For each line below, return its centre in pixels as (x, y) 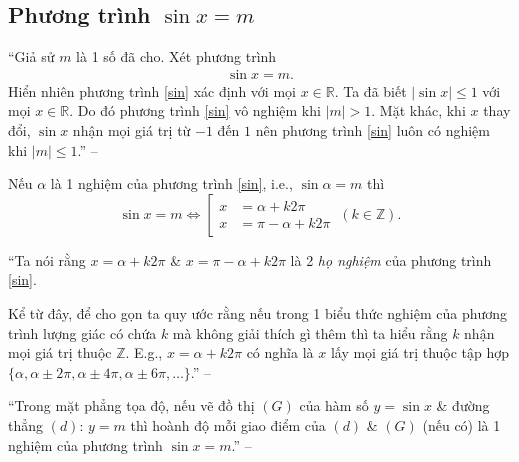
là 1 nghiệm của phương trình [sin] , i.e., (171, 183)
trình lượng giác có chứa (82, 332)
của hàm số (334, 405)
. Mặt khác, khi (418, 110)
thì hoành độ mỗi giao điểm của (228, 424)
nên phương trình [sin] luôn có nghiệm (372, 130)
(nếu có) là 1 (461, 424)
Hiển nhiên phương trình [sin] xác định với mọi (152, 90)
